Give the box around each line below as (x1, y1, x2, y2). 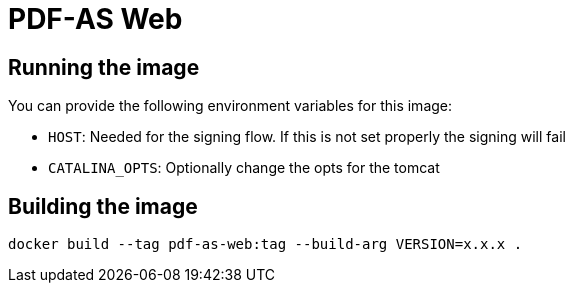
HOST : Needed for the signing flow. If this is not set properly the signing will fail (48, 128, 566, 146)
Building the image (8, 193, 198, 219)
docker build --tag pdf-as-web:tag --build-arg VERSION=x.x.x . (8, 236, 523, 253)
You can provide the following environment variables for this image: (8, 97, 453, 115)
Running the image (8, 54, 200, 80)
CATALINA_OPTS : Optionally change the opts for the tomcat (48, 159, 440, 177)
